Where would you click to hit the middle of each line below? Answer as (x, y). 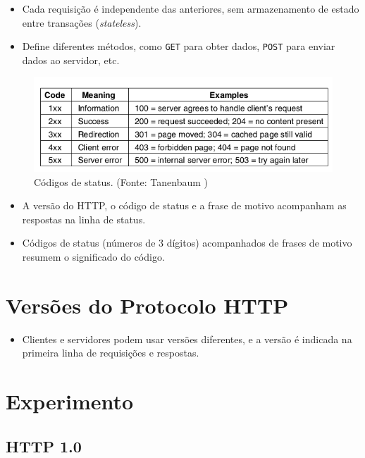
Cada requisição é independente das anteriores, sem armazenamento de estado (191, 8)
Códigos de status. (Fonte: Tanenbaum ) (121, 181)
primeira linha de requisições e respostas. (111, 353)
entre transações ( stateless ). (82, 22)
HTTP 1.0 (44, 446)
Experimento (70, 401)
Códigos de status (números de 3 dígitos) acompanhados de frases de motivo (187, 243)
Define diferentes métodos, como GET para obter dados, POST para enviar (179, 46)
